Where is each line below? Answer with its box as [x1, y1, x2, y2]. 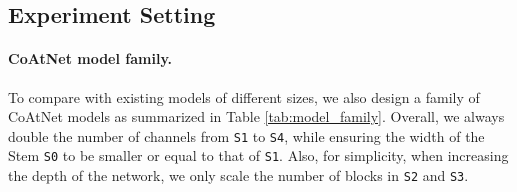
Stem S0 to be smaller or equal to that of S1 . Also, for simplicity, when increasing [8, 145, 509, 166]
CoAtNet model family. [8, 48, 173, 69]
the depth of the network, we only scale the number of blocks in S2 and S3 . [8, 165, 469, 186]
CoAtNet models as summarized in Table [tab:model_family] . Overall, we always [8, 106, 505, 127]
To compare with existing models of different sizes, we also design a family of [8, 86, 480, 107]
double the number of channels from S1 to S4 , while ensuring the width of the [8, 125, 485, 146]
